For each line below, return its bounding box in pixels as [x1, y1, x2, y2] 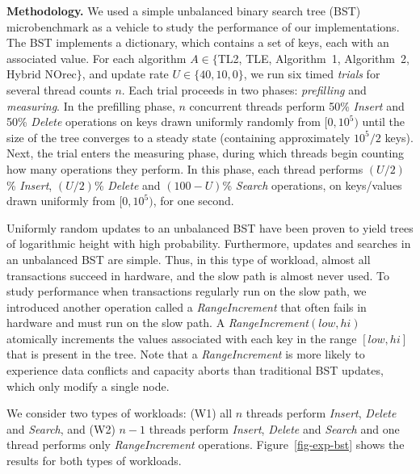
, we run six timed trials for [243, 65, 380, 82]
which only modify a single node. [6, 377, 170, 394]
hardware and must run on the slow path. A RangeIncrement [6, 314, 309, 331]
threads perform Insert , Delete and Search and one [149, 420, 400, 437]
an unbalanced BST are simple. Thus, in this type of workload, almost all [6, 250, 371, 267]
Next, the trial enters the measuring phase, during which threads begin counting [6, 145, 405, 161]
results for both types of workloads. [6, 452, 182, 469]
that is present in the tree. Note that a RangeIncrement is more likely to [6, 346, 365, 363]
